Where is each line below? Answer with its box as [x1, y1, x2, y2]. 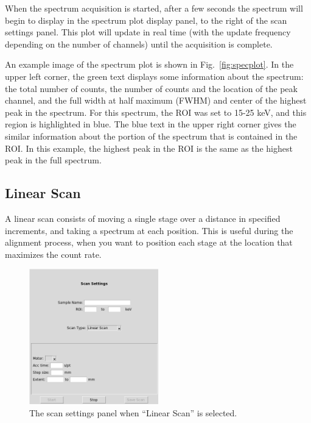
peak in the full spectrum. [5, 154, 102, 166]
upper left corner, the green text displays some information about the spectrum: [5, 69, 304, 82]
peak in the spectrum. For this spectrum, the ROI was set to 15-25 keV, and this [5, 105, 307, 118]
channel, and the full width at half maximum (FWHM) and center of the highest [5, 94, 307, 107]
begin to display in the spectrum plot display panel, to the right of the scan [5, 13, 287, 26]
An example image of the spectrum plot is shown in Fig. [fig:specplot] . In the [5, 58, 294, 71]
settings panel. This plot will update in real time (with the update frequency [5, 26, 291, 38]
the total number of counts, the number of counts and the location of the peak [5, 82, 298, 94]
